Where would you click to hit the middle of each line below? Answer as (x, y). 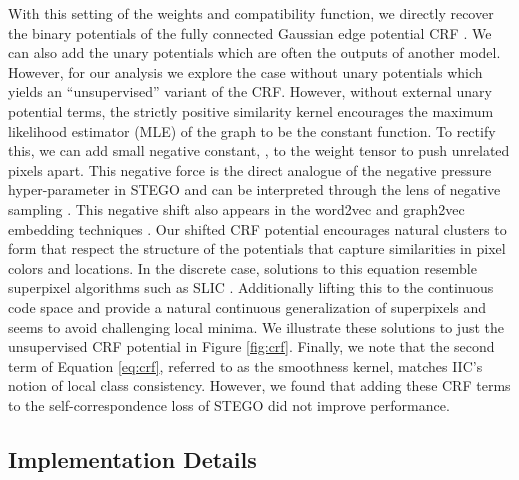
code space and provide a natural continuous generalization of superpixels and (247, 306)
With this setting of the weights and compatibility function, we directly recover (251, 13)
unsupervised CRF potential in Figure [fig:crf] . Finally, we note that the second (251, 346)
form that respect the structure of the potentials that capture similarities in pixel (257, 248)
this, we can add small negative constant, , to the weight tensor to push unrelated (259, 150)
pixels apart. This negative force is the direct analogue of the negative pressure (250, 169)
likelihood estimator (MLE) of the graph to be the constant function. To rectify (252, 130)
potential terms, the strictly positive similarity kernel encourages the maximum (251, 110)
